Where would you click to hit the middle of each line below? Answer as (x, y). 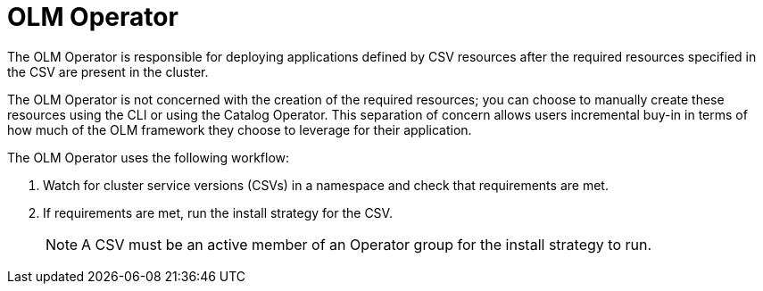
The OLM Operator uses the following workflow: (149, 157)
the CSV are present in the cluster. (108, 71)
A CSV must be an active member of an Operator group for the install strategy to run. (367, 244)
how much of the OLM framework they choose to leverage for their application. (240, 129)
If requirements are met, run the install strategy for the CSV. (218, 212)
